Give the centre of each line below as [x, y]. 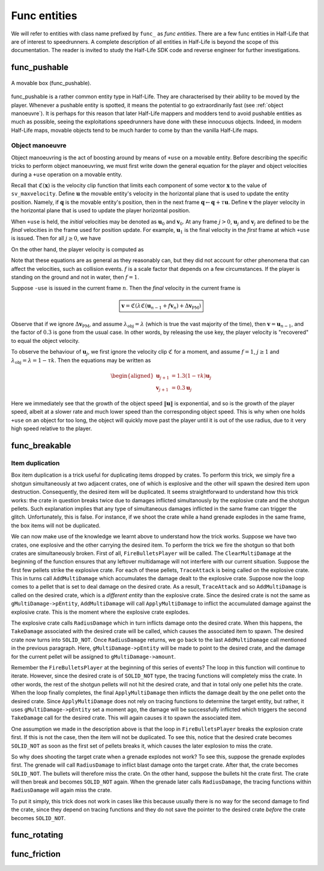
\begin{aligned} [132, 376]
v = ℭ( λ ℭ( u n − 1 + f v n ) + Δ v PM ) [161, 307]
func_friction [36, 854]
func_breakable [41, 446]
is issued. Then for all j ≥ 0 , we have [56, 238]
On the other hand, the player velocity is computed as [77, 249]
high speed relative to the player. [52, 429]
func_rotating [37, 835]
